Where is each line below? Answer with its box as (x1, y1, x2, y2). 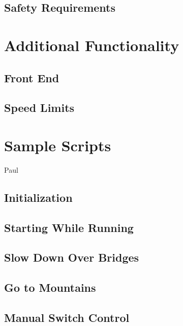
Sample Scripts (4, 134, 111, 155)
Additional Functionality (4, 34, 179, 55)
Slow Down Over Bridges (4, 249, 139, 265)
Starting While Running (4, 219, 134, 235)
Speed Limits (4, 100, 75, 115)
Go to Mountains (4, 280, 96, 295)
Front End (4, 69, 59, 85)
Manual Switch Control (4, 309, 130, 325)
